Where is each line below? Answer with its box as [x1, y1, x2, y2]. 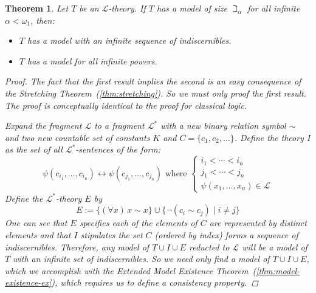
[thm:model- [256, 264, 300, 277]
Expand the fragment [5, 119, 82, 132]
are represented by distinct [209, 216, 307, 229]
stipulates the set [80, 228, 143, 241]
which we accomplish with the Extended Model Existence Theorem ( [5, 264, 256, 277]
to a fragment [94, 119, 145, 132]
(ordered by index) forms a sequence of [154, 228, 298, 241]
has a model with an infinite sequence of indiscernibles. [27, 34, 232, 47]
